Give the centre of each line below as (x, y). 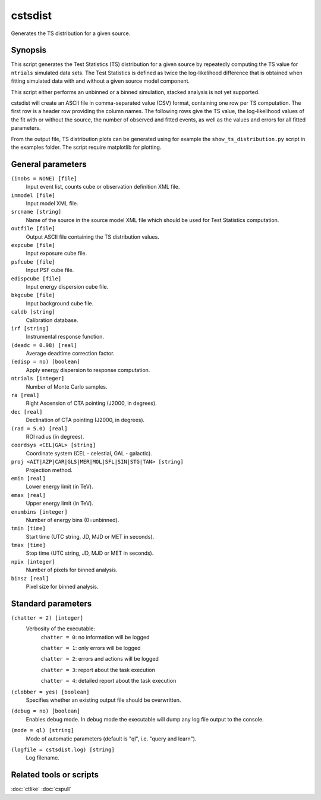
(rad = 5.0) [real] (39, 428)
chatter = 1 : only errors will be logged (91, 648)
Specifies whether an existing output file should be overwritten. (103, 700)
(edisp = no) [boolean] (45, 362)
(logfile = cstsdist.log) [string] (63, 750)
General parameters (49, 164)
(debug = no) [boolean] (45, 711)
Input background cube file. (60, 303)
